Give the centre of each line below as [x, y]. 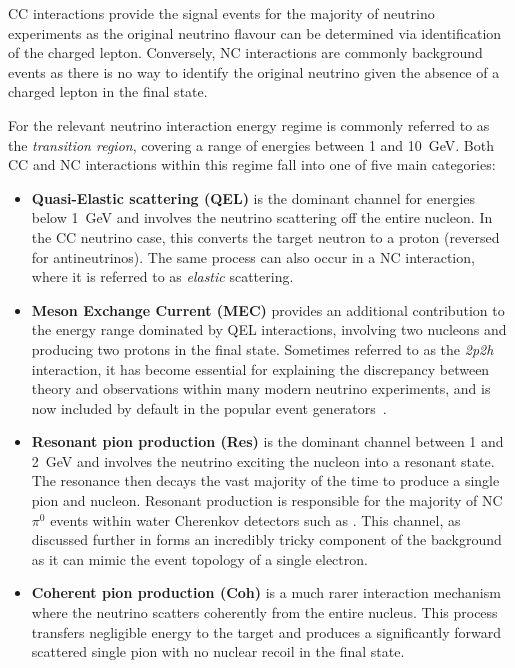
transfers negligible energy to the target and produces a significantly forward [266, 631]
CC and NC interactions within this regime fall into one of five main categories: [252, 164]
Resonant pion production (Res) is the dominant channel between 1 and [267, 441]
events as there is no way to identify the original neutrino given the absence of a [254, 71]
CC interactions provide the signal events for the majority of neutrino [221, 13]
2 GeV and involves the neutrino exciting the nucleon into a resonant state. [263, 460]
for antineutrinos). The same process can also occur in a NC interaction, [253, 256]
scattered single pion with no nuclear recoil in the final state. [218, 651]
